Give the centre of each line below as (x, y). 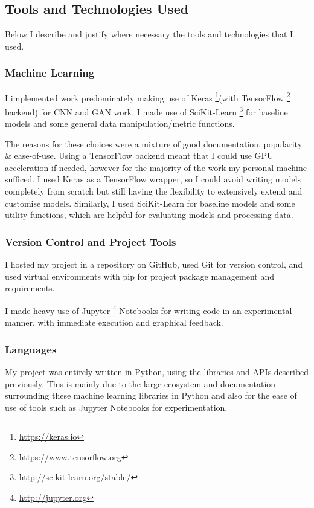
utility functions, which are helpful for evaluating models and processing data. (149, 215)
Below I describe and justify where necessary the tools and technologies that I (149, 34)
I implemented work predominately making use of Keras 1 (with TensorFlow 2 (148, 97)
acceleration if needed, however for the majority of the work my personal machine (156, 167)
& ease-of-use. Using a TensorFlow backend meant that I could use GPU (139, 156)
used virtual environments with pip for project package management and (139, 276)
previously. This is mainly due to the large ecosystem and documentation (140, 383)
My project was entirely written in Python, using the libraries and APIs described (157, 371)
